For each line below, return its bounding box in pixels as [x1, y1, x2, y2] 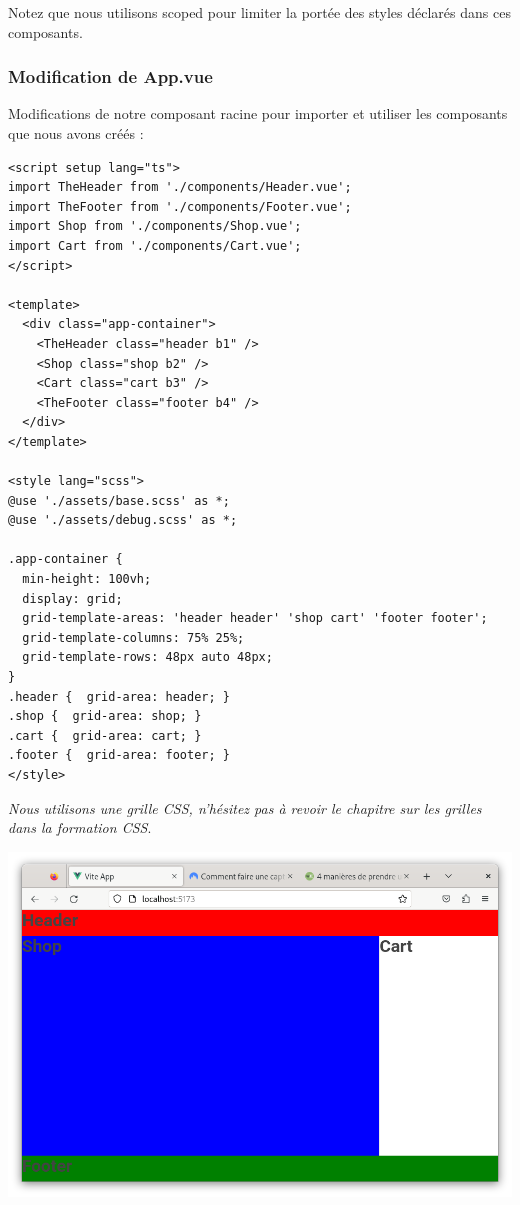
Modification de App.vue [8, 64, 213, 89]
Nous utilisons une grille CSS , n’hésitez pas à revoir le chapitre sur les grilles [8, 797, 482, 818]
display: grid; [22, 591, 123, 606]
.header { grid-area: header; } [8, 689, 230, 704]
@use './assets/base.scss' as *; [8, 493, 230, 508]
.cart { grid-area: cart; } [8, 728, 202, 743]
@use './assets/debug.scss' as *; [8, 513, 238, 528]
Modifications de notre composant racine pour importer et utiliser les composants [8, 103, 508, 124]
